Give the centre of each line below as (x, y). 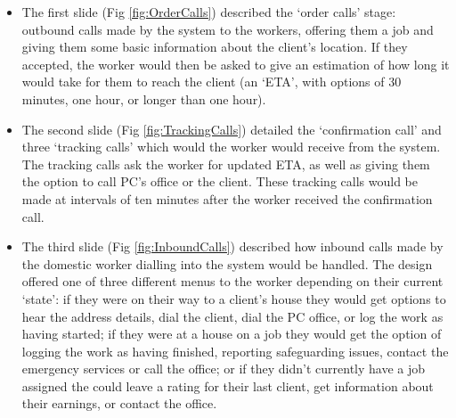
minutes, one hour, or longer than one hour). (144, 98)
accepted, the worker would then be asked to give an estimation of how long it (236, 64)
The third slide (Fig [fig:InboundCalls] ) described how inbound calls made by (232, 246)
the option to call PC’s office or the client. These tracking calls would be (220, 181)
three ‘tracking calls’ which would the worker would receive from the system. (231, 147)
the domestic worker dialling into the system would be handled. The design (227, 263)
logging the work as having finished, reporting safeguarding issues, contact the (235, 351)
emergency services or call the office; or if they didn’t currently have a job (224, 369)
